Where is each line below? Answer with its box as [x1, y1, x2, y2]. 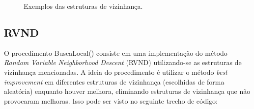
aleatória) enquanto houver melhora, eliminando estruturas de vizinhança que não [4, 86, 251, 96]
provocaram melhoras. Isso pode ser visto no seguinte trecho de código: [4, 95, 218, 106]
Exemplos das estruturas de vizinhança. [24, 1, 143, 11]
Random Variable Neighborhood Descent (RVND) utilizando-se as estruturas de [4, 57, 242, 67]
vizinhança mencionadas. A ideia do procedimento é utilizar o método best [4, 66, 227, 77]
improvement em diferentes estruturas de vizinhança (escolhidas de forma [4, 76, 225, 87]
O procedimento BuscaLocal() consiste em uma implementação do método [4, 47, 227, 58]
